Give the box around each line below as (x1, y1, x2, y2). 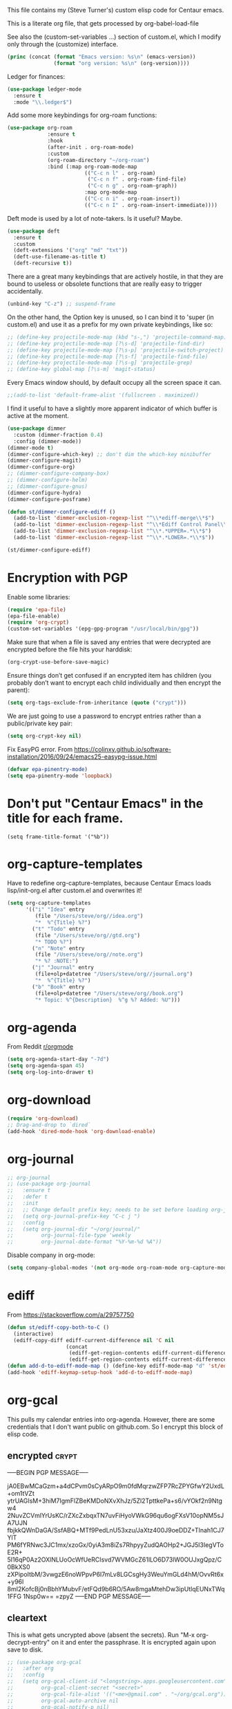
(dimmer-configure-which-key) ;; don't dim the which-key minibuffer (7, 451, 212, 458)
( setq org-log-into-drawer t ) (7, 1069, 95, 1076)
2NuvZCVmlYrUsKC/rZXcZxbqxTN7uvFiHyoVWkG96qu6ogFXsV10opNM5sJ (7, 1511, 224, 1519)
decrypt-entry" (7, 1638, 50, 1646)
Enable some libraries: (7, 593, 70, 601)
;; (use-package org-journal (7, 1180, 91, 1188)
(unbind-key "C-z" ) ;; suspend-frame (7, 300, 116, 307)
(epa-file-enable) (7, 613, 60, 620)
